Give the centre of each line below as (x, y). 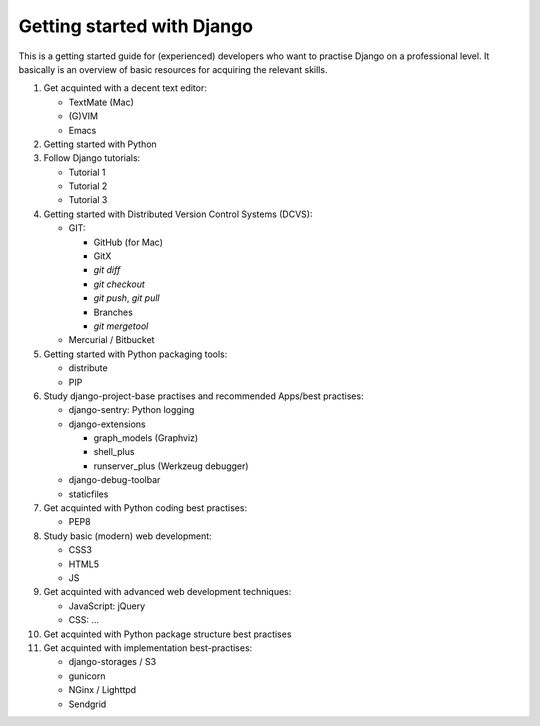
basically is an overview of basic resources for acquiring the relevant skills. (173, 69)
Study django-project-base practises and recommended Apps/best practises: (203, 396)
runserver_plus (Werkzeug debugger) (171, 466)
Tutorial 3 (88, 200)
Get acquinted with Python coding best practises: (145, 508)
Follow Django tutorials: (92, 158)
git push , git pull (126, 298)
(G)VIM (83, 116)
